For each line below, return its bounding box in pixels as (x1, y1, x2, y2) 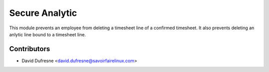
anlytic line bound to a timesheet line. (9, 31, 86, 37)
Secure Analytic (9, 7, 77, 18)
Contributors (9, 45, 50, 53)
